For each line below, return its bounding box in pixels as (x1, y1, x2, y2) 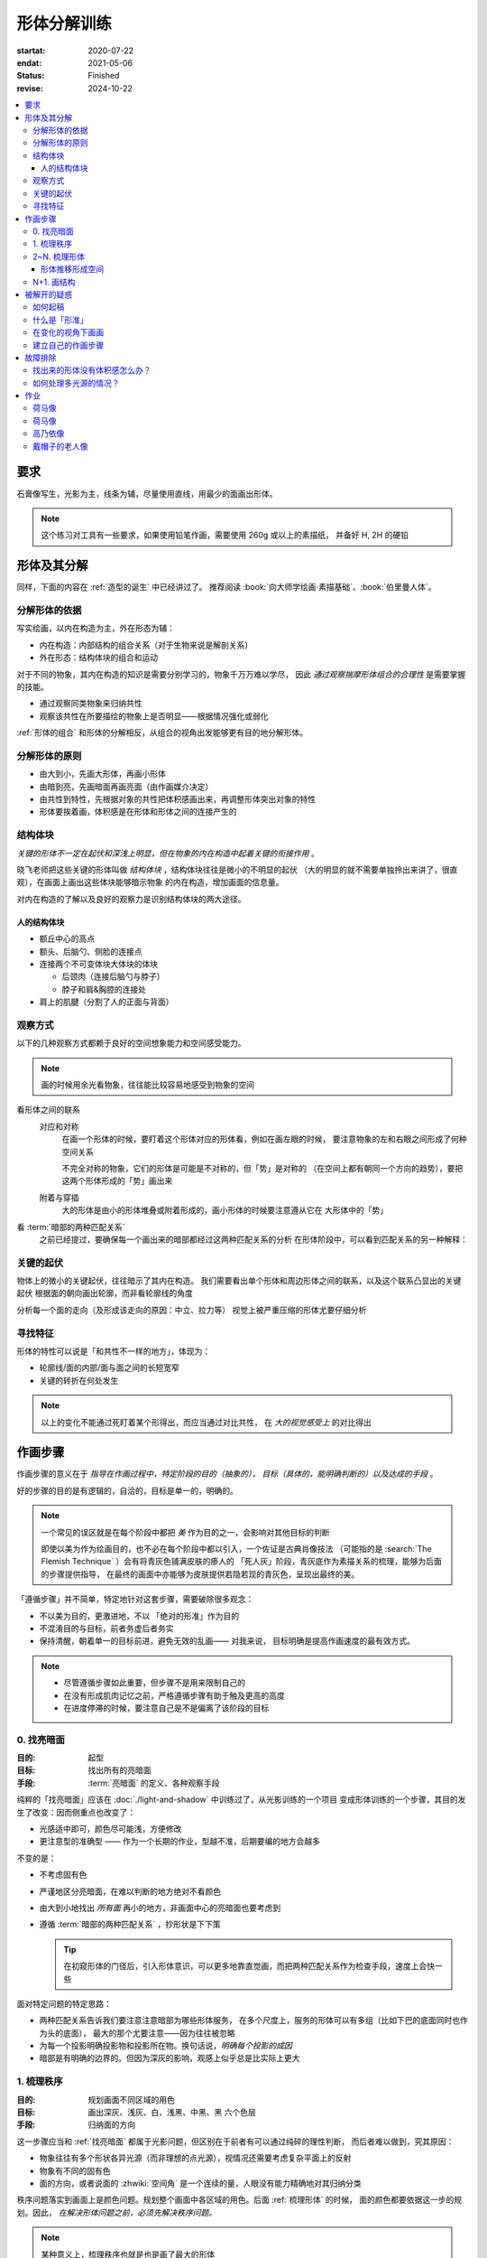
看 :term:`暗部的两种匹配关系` (16, 1221, 125, 1232)
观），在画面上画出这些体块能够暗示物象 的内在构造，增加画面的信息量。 (16, 877, 284, 888)
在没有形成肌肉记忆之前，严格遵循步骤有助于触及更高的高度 (63, 1690, 285, 1701)
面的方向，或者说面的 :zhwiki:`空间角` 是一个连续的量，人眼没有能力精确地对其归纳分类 (39, 2178, 362, 2188)
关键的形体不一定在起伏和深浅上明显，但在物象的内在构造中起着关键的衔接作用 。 (16, 847, 319, 858)
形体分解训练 (16, 14, 113, 33)
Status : (16, 70, 45, 81)
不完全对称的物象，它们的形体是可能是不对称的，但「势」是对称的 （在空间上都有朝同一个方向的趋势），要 (61, 1162, 455, 1173)
